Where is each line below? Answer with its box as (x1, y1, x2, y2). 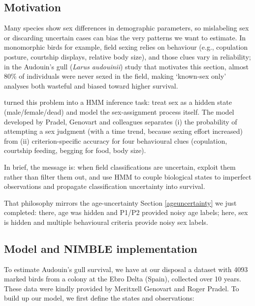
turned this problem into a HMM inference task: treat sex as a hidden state (4, 97, 232, 107)
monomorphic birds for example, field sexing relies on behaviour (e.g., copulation (4, 42, 248, 52)
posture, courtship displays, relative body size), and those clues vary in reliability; (4, 51, 251, 61)
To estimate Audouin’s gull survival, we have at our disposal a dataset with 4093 (4, 264, 248, 274)
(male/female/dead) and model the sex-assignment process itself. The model (4, 106, 234, 117)
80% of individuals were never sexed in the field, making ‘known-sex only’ (4, 71, 226, 81)
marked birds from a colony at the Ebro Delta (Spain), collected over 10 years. (4, 274, 241, 284)
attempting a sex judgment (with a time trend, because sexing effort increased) (4, 126, 243, 136)
